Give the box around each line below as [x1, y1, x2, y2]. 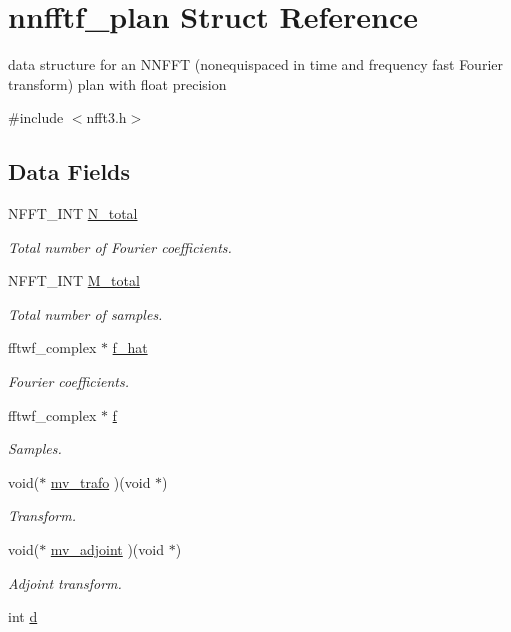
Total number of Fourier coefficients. [8, 236, 232, 257]
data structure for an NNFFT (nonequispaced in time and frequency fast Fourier [8, 54, 503, 75]
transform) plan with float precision [8, 73, 227, 94]
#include [8, 107, 64, 128]
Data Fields [8, 156, 131, 187]
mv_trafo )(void [50, 471, 151, 492]
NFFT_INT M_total [8, 270, 140, 291]
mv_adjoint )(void [50, 539, 164, 560]
